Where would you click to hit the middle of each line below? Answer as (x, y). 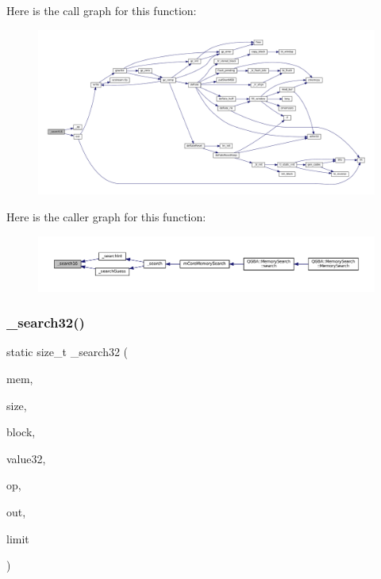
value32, (26, 458)
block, (21, 432)
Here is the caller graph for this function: (106, 217)
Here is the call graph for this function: (102, 10)
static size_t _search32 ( (67, 352)
